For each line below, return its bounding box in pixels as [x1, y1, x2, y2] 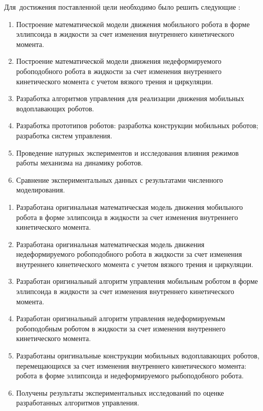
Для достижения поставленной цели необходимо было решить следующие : [4, 2, 241, 12]
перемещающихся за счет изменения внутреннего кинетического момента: [16, 360, 247, 371]
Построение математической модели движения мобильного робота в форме [16, 18, 250, 29]
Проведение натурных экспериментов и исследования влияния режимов [16, 147, 239, 158]
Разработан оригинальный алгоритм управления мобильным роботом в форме [16, 276, 258, 286]
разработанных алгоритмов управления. [16, 397, 139, 408]
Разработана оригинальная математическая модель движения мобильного [16, 201, 243, 212]
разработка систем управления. [16, 130, 112, 140]
